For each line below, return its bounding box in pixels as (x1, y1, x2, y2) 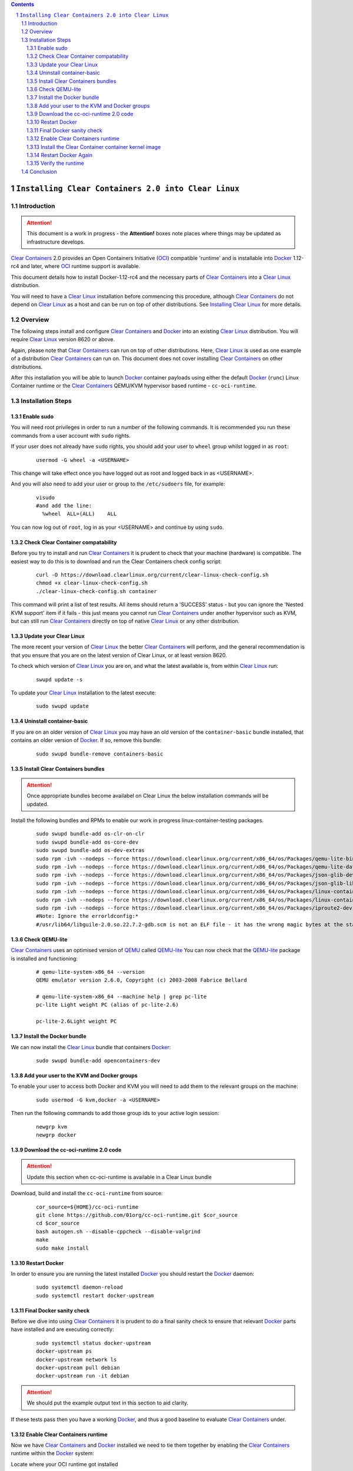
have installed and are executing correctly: (11, 1326, 114, 1333)
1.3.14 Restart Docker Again (26, 152, 93, 159)
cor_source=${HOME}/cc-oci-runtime (36, 1203, 139, 1210)
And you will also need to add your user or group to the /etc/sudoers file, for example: (11, 480, 226, 488)
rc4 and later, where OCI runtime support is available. (11, 262, 141, 270)
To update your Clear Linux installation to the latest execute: (11, 689, 156, 696)
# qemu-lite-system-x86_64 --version (36, 969, 145, 975)
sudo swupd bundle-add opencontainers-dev (36, 1057, 161, 1064)
